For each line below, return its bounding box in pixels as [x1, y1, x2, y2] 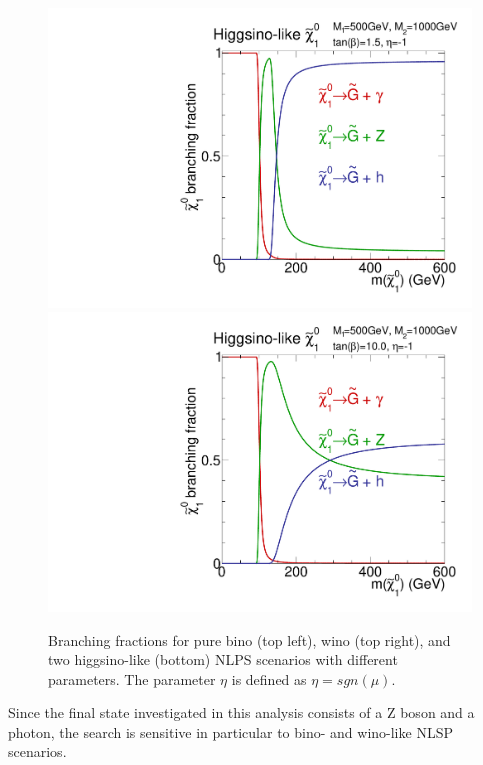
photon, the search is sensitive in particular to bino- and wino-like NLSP [8, 721, 453, 742]
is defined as [231, 668, 307, 689]
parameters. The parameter [48, 668, 216, 689]
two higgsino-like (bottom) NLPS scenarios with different [48, 649, 398, 670]
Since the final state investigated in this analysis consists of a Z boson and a [8, 702, 475, 723]
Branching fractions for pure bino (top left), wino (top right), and [48, 629, 451, 650]
